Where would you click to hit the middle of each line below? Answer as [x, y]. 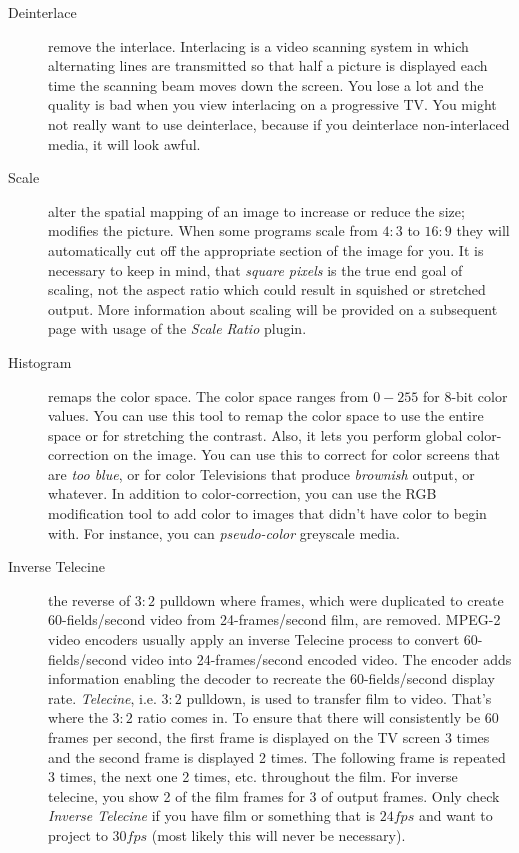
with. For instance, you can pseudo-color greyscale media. [224, 532]
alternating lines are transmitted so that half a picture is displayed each [268, 65]
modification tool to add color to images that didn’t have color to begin [267, 513]
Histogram [40, 361]
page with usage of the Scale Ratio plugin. [177, 328]
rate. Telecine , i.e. [102, 697]
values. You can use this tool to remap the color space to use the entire [266, 415]
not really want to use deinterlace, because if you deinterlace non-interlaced [279, 123]
